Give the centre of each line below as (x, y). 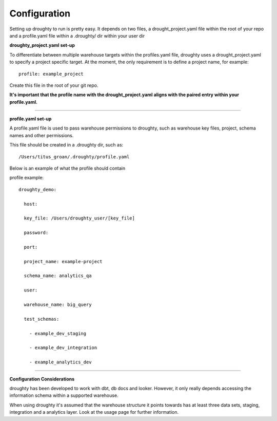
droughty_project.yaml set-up (42, 45)
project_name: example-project (63, 261)
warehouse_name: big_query (58, 305)
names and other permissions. (42, 135)
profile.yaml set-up (31, 119)
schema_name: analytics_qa (58, 276)
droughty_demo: (38, 189)
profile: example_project (51, 74)
